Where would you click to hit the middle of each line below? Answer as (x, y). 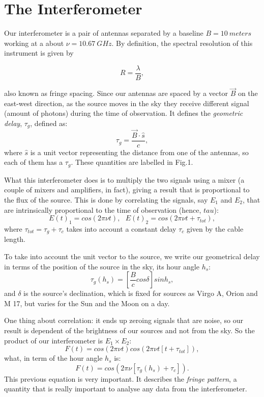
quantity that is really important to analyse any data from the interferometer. (126, 389)
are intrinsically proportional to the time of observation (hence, (103, 209)
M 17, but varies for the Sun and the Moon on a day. (87, 303)
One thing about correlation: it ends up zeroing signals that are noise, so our (124, 320)
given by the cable (215, 228)
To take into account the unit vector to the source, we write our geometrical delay (132, 256)
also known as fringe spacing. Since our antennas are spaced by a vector (116, 93)
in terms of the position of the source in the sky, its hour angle (102, 266)
